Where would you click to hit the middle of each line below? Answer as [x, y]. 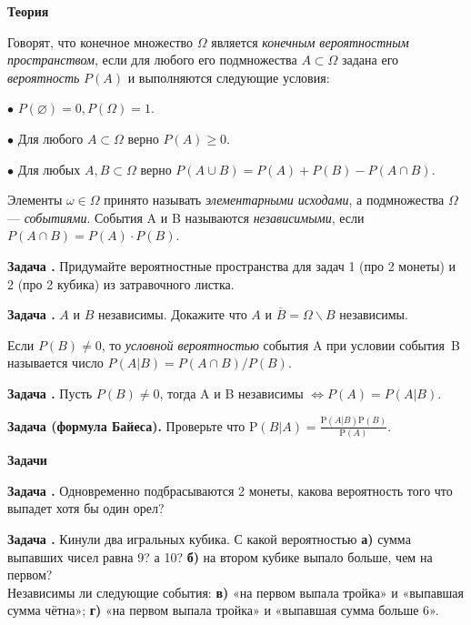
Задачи [27, 460]
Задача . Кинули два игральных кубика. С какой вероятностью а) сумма [209, 538]
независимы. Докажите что [172, 314]
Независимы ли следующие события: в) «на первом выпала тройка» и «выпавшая [235, 592]
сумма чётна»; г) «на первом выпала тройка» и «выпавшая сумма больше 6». [223, 610]
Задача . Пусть [50, 393]
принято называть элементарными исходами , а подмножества [274, 200]
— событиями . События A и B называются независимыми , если [186, 217]
